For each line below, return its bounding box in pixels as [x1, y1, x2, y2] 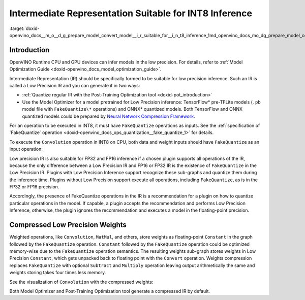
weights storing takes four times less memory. [9, 270, 106, 276]
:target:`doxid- [9, 25, 40, 31]
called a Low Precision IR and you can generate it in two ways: [9, 83, 140, 89]
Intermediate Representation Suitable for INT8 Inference [9, 8, 253, 19]
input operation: [9, 146, 43, 152]
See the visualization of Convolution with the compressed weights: [9, 279, 154, 285]
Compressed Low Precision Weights [9, 221, 127, 229]
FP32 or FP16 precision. [9, 184, 59, 190]
